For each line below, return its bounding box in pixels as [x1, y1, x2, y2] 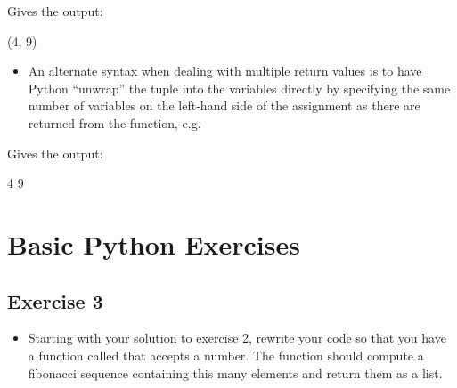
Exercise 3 [7, 287, 103, 314]
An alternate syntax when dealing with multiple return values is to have [28, 61, 422, 80]
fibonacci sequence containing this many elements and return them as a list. [28, 363, 443, 382]
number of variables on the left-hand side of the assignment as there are [28, 96, 420, 115]
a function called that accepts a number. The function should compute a [28, 345, 424, 364]
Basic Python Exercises [7, 225, 300, 262]
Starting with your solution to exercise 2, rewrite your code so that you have [28, 328, 446, 347]
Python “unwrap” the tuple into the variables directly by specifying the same [28, 78, 451, 97]
